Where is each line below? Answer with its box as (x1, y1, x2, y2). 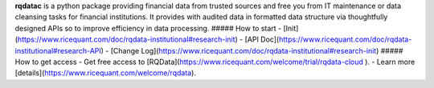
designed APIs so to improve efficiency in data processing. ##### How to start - (14, 23, 282, 33)
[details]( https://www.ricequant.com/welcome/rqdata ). (14, 68, 197, 78)
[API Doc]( (244, 34, 280, 44)
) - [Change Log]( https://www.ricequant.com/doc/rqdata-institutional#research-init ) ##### (100, 46, 403, 55)
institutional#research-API (14, 46, 102, 55)
